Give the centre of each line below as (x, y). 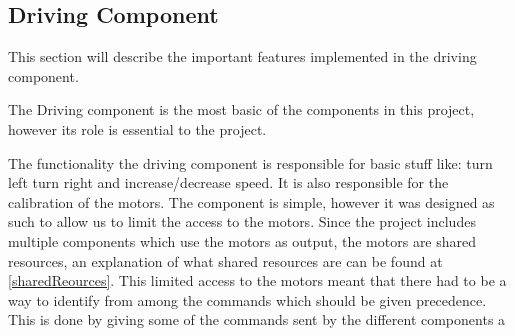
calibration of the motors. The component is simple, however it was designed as (251, 201)
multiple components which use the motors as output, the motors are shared (242, 240)
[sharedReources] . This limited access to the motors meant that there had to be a (257, 280)
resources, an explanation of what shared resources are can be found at (225, 260)
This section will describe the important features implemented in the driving (242, 56)
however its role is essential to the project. (137, 128)
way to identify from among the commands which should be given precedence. (247, 299)
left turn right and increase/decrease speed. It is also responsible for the (228, 182)
